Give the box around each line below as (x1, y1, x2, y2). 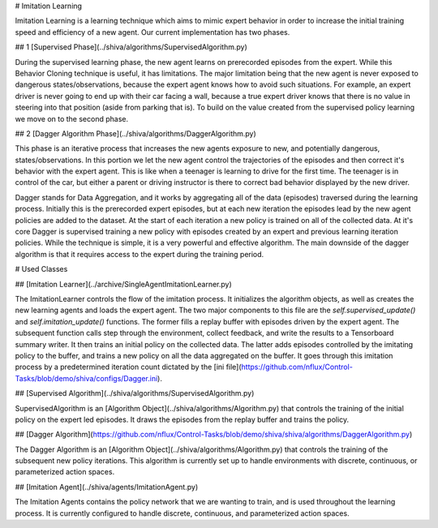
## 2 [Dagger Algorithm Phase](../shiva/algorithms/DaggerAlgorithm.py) (15, 128, 257, 138)
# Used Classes (15, 264, 68, 274)
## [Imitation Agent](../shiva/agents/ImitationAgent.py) (15, 482, 199, 492)
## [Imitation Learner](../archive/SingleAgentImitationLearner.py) (15, 279, 233, 289)
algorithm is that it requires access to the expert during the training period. (15, 249, 264, 259)
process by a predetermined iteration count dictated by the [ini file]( (15, 362, 243, 372)
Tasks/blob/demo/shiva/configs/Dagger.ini (15, 373, 158, 383)
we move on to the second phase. (15, 114, 129, 123)
